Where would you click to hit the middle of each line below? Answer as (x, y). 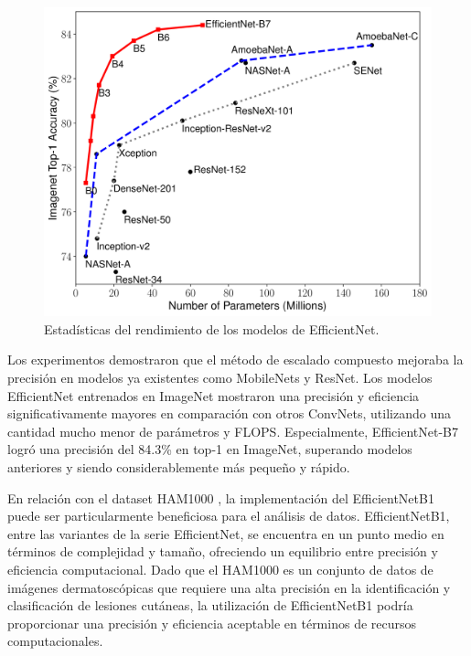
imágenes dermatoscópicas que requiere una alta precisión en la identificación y (229, 587)
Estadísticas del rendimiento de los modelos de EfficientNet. (212, 328)
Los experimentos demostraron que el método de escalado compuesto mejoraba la (235, 360)
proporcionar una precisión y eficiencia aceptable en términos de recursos (212, 623)
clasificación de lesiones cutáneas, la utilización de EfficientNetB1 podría (210, 605)
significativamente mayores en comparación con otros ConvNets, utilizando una (229, 413)
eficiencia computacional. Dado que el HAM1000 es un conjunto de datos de (220, 569)
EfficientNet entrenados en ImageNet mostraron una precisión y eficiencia (214, 395)
